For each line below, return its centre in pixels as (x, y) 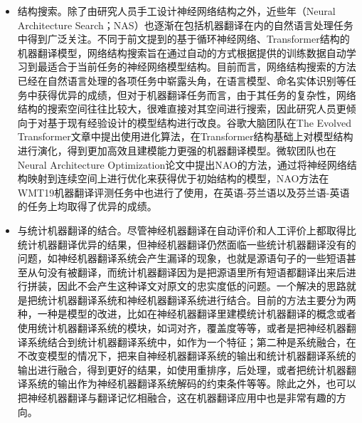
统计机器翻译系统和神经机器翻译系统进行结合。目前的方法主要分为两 (197, 299)
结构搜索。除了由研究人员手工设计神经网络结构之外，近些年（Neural (176, 11)
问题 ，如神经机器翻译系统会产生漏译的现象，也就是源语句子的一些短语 (182, 258)
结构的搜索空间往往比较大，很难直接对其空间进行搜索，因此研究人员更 (182, 109)
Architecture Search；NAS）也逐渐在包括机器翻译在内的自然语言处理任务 (185, 25)
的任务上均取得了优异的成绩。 (87, 206)
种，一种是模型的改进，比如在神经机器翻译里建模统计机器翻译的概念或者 (187, 314)
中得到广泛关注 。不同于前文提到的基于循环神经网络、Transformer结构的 (183, 39)
